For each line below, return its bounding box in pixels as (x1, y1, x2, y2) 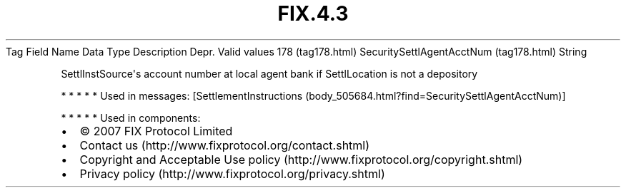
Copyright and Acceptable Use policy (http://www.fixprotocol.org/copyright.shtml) (79, 152, 523, 167)
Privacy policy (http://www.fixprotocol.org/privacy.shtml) (79, 166, 385, 181)
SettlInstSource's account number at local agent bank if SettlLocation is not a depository (61, 67, 478, 80)
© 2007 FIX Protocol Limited (79, 123, 233, 138)
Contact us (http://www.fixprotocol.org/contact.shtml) (79, 137, 370, 152)
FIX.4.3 (277, 1, 349, 26)
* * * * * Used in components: (61, 111, 201, 124)
